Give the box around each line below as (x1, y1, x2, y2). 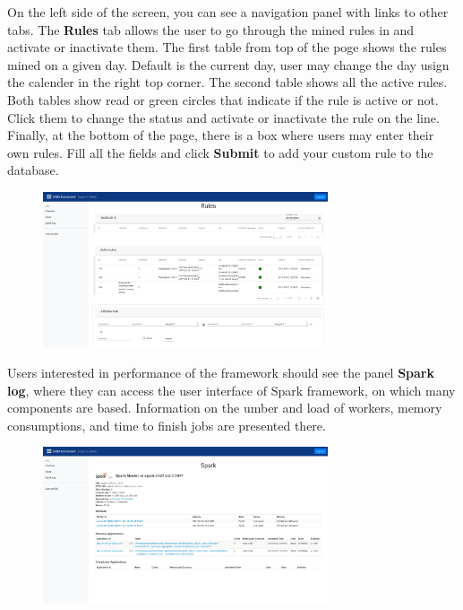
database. (7, 161, 59, 179)
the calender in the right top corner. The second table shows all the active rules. (7, 73, 448, 91)
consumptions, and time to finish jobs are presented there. (7, 415, 326, 434)
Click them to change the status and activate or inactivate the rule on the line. (7, 108, 440, 126)
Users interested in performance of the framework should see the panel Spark (7, 363, 434, 381)
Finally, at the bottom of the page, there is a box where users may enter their (7, 126, 434, 144)
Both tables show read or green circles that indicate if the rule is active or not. (7, 90, 439, 109)
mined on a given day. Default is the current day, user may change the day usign (7, 55, 450, 74)
